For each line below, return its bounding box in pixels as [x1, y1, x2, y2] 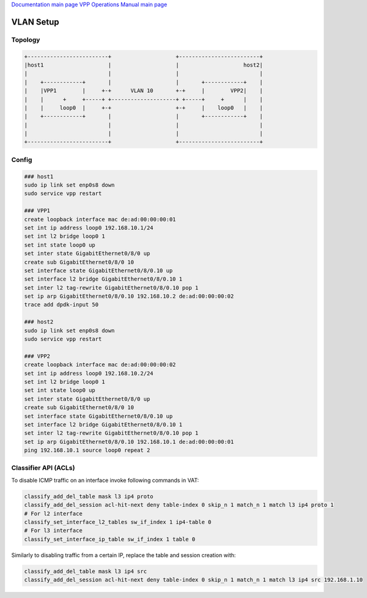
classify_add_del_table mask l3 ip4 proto [24, 493, 154, 500]
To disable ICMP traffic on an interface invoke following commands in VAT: [11, 476, 199, 484]
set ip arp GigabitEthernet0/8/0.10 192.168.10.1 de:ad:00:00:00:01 [24, 438, 234, 445]
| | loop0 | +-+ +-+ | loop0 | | [24, 104, 263, 111]
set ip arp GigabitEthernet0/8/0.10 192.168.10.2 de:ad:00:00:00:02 [24, 293, 234, 300]
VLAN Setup [11, 17, 59, 27]
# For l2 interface [24, 510, 83, 517]
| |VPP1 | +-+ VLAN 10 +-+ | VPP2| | [24, 87, 263, 94]
